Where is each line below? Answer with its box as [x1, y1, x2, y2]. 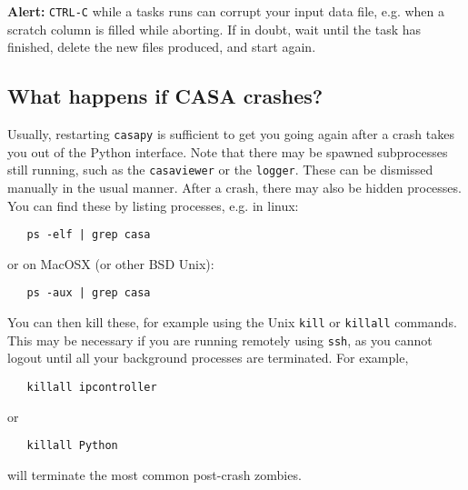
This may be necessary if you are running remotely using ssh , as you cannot [7, 330, 433, 349]
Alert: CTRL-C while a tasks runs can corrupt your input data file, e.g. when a [7, 2, 445, 20]
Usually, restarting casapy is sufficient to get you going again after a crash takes [7, 125, 454, 144]
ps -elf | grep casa [26, 228, 151, 242]
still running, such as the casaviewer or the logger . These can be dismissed [7, 160, 433, 179]
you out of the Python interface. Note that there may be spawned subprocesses [7, 142, 448, 161]
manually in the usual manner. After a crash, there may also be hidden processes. [7, 177, 462, 196]
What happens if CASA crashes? [7, 82, 324, 110]
